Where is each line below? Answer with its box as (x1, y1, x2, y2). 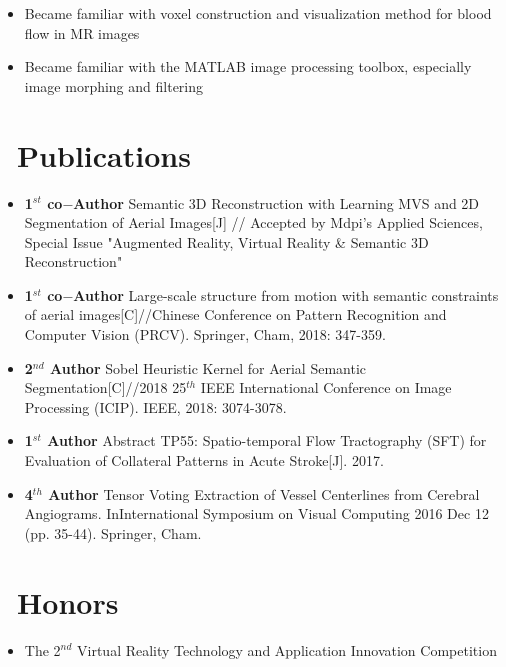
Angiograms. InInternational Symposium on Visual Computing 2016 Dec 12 (24, 503, 489, 524)
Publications (17, 134, 191, 175)
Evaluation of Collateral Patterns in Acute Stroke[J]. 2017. (24, 450, 384, 471)
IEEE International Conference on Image (200, 377, 452, 398)
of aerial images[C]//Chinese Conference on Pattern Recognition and (24, 304, 447, 325)
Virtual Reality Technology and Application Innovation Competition (77, 639, 497, 660)
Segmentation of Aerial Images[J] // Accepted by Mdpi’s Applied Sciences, (24, 212, 483, 233)
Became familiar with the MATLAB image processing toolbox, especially (24, 56, 472, 77)
